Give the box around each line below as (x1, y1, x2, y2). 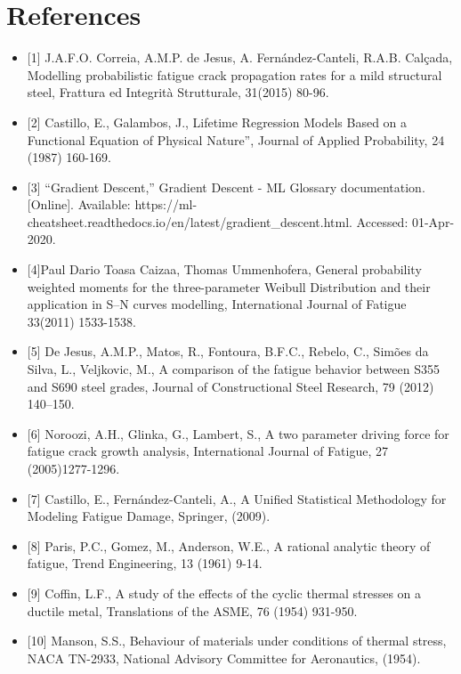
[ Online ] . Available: (27, 195, 131, 214)
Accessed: (356, 212, 408, 231)
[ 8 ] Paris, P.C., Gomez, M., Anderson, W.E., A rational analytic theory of (27, 536, 431, 555)
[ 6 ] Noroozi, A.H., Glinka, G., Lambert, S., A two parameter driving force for (27, 424, 449, 443)
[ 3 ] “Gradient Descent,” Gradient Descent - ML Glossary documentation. (27, 177, 425, 196)
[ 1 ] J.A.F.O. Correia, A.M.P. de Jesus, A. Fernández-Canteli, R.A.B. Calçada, (27, 48, 453, 67)
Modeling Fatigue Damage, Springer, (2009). (27, 507, 271, 525)
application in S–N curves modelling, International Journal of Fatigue (27, 295, 407, 313)
